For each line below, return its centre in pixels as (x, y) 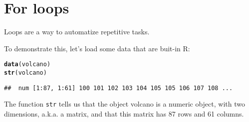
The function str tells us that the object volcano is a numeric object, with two (124, 104)
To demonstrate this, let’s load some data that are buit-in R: (97, 48)
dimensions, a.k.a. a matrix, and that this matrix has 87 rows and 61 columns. (124, 113)
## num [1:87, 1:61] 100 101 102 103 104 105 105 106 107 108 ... (119, 88)
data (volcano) (27, 64)
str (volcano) (25, 72)
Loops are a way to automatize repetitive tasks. (77, 32)
